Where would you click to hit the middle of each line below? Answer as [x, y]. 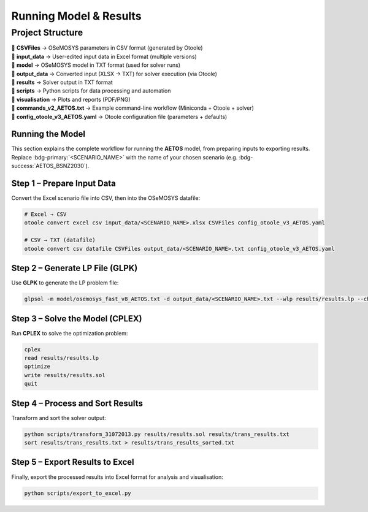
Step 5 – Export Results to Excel [73, 462]
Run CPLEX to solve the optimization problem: [70, 333]
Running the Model [48, 134]
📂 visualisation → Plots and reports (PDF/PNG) [71, 99]
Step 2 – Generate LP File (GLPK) [75, 268]
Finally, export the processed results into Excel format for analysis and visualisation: [117, 477]
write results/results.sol [65, 375]
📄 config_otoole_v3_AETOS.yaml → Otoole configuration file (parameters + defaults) [119, 117]
